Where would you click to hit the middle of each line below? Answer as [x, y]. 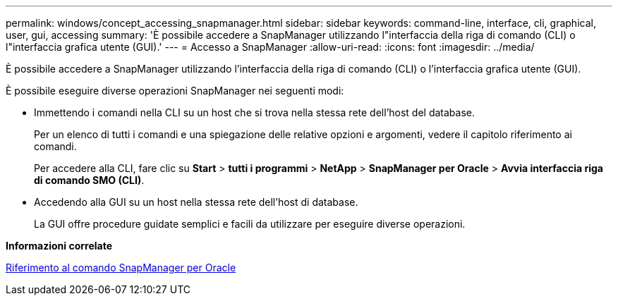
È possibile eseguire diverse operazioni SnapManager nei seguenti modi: [175, 91]
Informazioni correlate [59, 246]
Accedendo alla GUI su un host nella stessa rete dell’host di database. [196, 202]
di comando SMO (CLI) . [89, 180]
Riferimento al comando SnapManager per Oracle [121, 268]
